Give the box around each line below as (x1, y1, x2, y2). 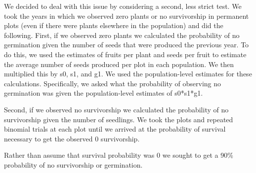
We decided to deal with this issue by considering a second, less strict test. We (4, 1, 242, 11)
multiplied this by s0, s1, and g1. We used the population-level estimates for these (4, 69, 252, 79)
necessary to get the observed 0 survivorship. (4, 133, 140, 143)
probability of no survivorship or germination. (4, 159, 143, 170)
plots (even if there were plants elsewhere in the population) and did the (4, 20, 223, 31)
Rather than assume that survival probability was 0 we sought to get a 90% (4, 150, 233, 160)
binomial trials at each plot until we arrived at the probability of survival (4, 124, 226, 134)
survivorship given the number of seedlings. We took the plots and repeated (4, 114, 233, 124)
